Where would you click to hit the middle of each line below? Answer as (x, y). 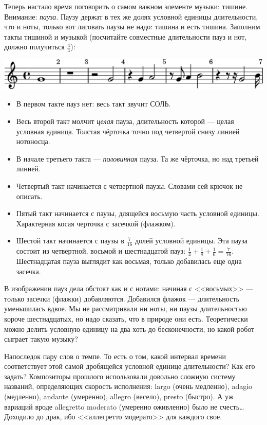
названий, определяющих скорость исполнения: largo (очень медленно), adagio (128, 386)
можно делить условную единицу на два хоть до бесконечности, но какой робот (129, 329)
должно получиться (34, 47)
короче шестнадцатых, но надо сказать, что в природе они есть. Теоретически (126, 318)
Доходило (19, 417)
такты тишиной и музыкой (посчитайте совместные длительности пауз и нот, (126, 36)
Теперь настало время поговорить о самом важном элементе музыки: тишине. (126, 6)
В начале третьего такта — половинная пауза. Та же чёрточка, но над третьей (137, 158)
